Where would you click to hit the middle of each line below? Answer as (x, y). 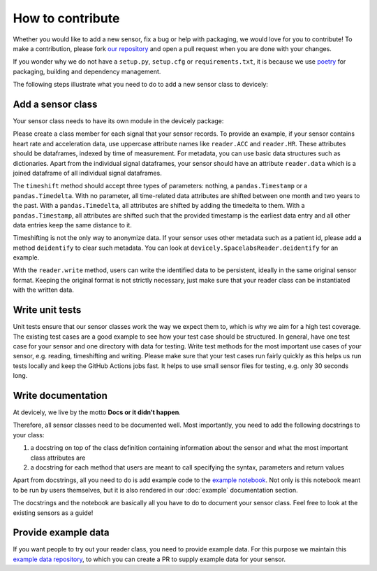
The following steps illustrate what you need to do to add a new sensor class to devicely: (141, 85)
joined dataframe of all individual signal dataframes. (87, 173)
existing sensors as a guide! (53, 513)
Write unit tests (47, 310)
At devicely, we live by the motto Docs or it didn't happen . (97, 412)
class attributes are (58, 458)
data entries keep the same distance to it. (72, 225)
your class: (29, 435)
